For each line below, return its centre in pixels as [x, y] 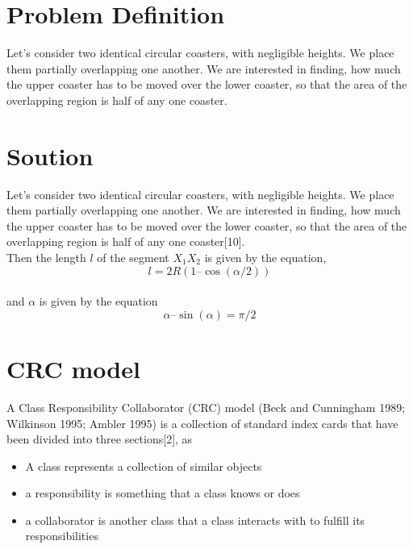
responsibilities [62, 536]
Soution [50, 155]
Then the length [46, 257]
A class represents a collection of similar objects [144, 466]
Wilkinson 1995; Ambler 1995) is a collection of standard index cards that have [202, 423]
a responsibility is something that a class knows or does [163, 493]
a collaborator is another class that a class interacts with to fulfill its [195, 520]
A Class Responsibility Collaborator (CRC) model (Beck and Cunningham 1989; [206, 407]
